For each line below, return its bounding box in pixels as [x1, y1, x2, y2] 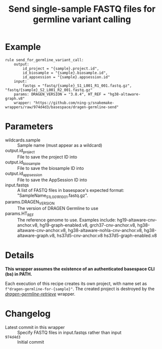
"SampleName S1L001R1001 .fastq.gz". [17, 192, 88, 200]
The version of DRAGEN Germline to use [17, 205, 99, 211]
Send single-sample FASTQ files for [8, 3, 156, 15]
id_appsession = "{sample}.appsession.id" [22, 74, 110, 79]
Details [5, 250, 34, 260]
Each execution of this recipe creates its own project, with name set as [5, 280, 147, 286]
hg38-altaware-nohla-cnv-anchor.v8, [68, 227, 143, 233]
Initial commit [17, 339, 44, 345]
